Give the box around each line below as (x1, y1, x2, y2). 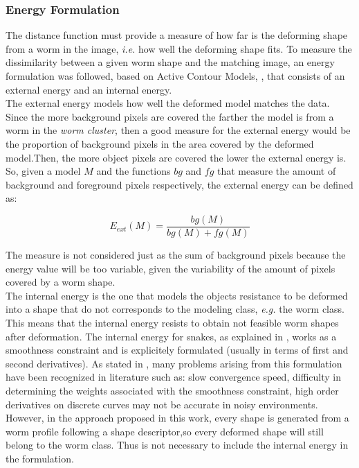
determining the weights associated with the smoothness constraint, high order (6, 383, 339, 397)
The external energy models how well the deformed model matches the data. (6, 96, 330, 110)
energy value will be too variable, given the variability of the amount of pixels (6, 261, 335, 275)
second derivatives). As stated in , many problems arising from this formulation (6, 356, 342, 370)
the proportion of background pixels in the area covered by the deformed (6, 136, 314, 150)
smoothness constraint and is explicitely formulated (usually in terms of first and (6, 343, 349, 357)
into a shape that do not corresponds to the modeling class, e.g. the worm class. (6, 302, 344, 316)
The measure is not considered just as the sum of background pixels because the (6, 248, 346, 261)
